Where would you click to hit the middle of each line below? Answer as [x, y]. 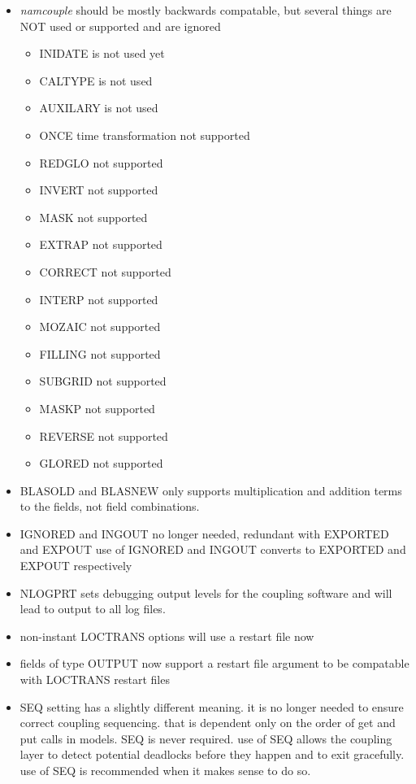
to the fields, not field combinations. [110, 506]
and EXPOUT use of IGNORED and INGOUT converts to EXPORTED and [213, 549]
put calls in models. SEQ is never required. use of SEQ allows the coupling [206, 738]
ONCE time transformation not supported [145, 135]
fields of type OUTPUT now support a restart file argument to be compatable [214, 663]
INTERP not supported [99, 299]
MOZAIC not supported [100, 327]
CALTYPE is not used [96, 80]
